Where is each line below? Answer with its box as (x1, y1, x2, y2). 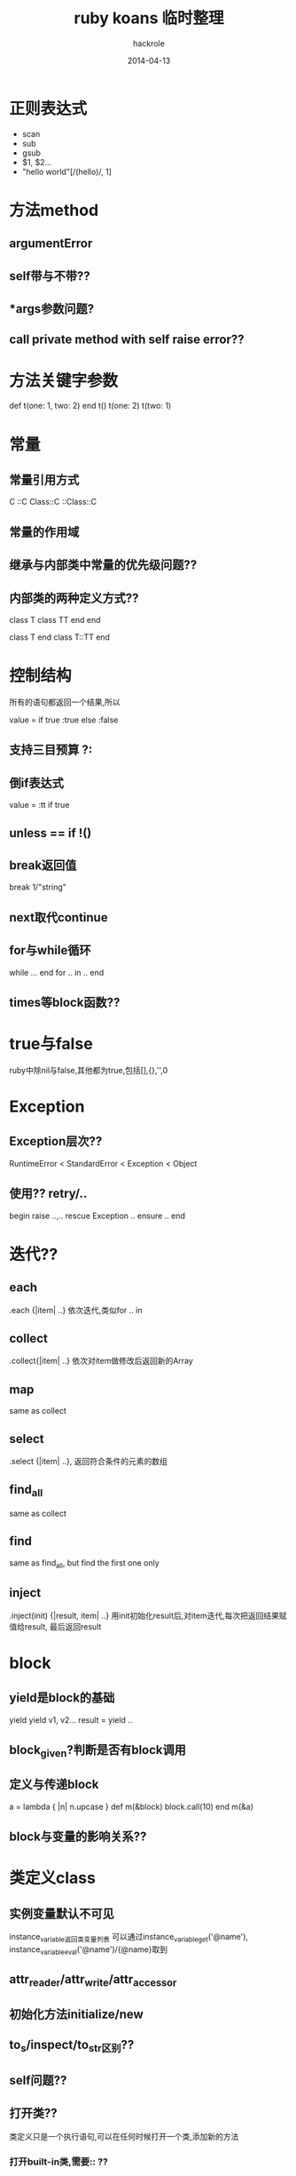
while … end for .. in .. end (9, 967, 105, 977)
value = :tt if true (9, 800, 70, 810)
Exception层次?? (9, 1134, 103, 1149)
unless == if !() (9, 825, 92, 841)
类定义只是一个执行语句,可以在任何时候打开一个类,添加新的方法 (9, 2131, 239, 2141)
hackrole (132, 37, 166, 49)
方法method (9, 200, 99, 220)
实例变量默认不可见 (9, 1906, 114, 1921)
